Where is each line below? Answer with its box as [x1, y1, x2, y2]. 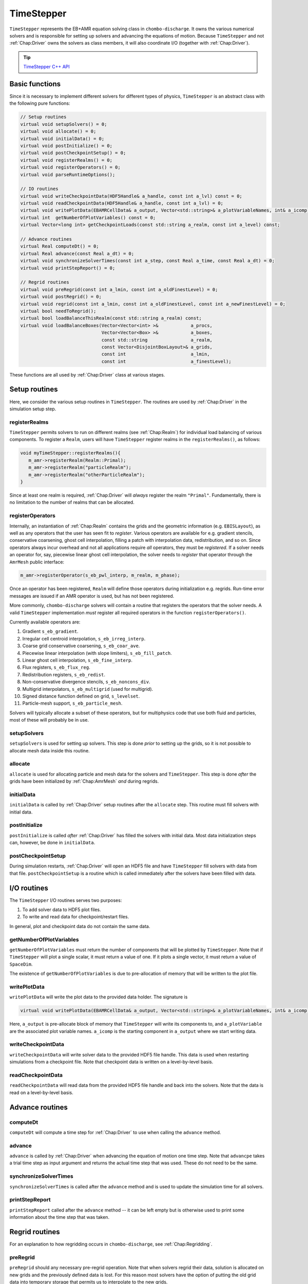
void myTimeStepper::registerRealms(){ [20, 450, 121, 456]
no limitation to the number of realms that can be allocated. [9, 499, 134, 505]
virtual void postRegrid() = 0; [20, 294, 102, 300]
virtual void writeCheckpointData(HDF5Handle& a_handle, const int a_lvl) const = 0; [20, 193, 242, 199]
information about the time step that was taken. [9, 1214, 110, 1220]
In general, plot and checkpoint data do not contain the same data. [9, 923, 150, 929]
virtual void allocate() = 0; [20, 128, 97, 135]
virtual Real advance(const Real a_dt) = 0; [20, 251, 134, 256]
